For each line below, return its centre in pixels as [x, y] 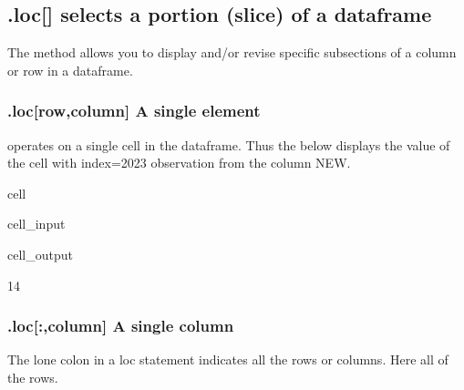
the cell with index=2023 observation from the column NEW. [179, 163]
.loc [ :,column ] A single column [121, 326]
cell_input [36, 224]
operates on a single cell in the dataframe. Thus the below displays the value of [229, 144]
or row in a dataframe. [70, 70]
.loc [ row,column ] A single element [134, 111]
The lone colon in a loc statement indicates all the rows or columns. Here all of [228, 359]
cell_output [40, 254]
